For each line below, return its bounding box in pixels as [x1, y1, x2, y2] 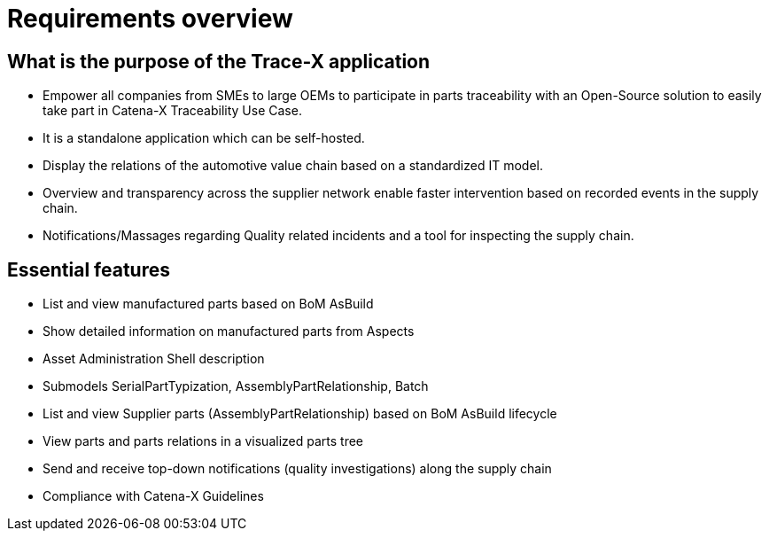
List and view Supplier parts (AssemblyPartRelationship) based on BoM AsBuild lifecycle [43, 406, 557, 422]
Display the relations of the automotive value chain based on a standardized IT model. [43, 158, 544, 174]
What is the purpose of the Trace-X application [7, 50, 431, 73]
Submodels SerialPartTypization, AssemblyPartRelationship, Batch [43, 378, 429, 394]
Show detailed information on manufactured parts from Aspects [43, 324, 415, 339]
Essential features [7, 258, 170, 281]
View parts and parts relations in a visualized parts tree [43, 433, 364, 449]
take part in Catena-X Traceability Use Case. [43, 103, 302, 119]
